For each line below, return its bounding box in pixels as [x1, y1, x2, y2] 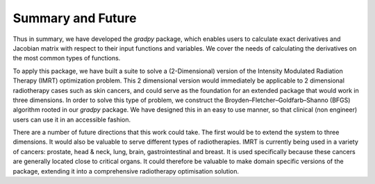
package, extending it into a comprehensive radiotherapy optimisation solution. [12, 167, 240, 175]
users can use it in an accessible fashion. [12, 115, 131, 124]
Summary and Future [12, 10, 137, 26]
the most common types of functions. [12, 54, 121, 62]
